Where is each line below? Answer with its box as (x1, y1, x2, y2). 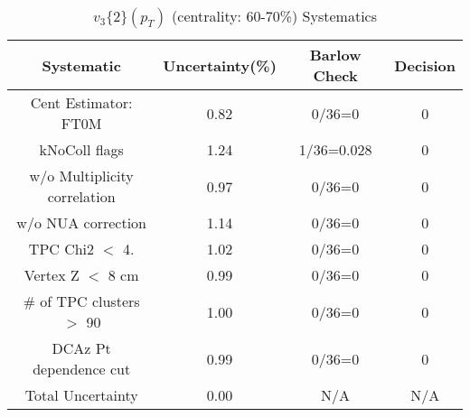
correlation (47, 186, 116, 207)
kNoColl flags (39, 139, 124, 160)
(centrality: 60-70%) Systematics (172, 5, 377, 26)
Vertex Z (23, 264, 80, 285)
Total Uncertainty (24, 385, 138, 405)
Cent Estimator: (30, 92, 133, 113)
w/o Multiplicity (29, 165, 134, 186)
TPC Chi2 (28, 238, 95, 259)
